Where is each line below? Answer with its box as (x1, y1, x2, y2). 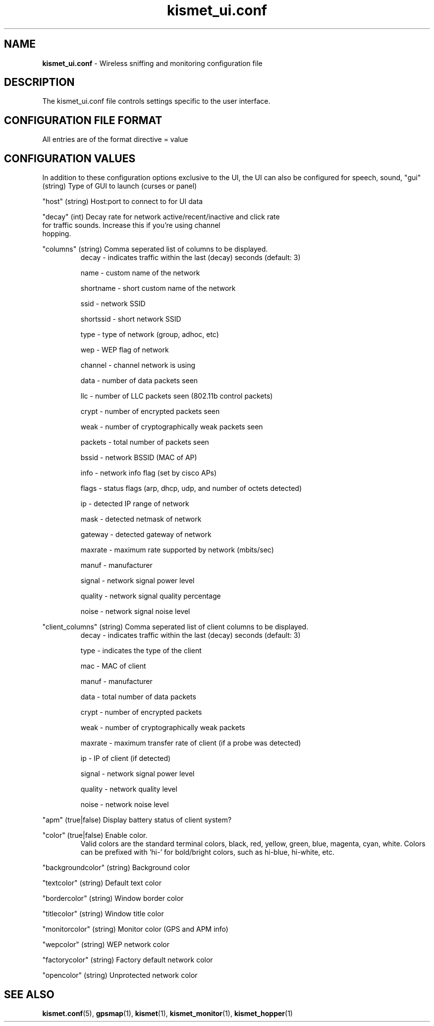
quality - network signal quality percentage (80, 592, 221, 601)
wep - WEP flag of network (80, 345, 169, 354)
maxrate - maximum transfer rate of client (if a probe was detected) (80, 739, 301, 748)
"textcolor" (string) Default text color (42, 879, 162, 888)
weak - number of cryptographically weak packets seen (80, 422, 263, 431)
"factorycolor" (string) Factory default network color (42, 956, 213, 964)
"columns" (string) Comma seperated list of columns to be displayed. (42, 245, 268, 254)
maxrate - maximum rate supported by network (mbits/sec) (80, 546, 274, 554)
